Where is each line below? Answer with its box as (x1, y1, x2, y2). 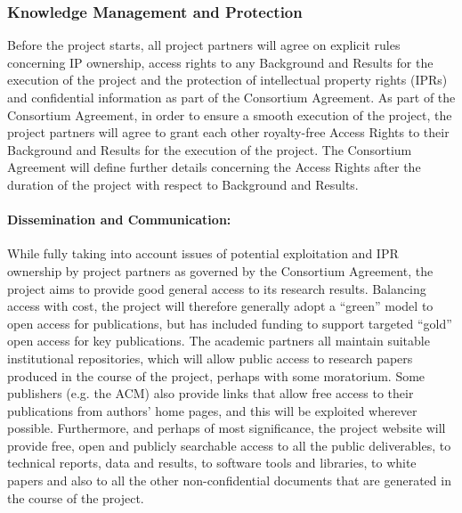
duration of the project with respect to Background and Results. (7, 175, 359, 193)
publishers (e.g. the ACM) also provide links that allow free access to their (7, 384, 414, 403)
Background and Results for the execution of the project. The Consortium (7, 140, 412, 159)
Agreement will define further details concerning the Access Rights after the (7, 158, 421, 176)
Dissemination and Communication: (7, 210, 231, 229)
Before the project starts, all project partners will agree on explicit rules (7, 36, 401, 54)
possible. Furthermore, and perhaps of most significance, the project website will (7, 419, 446, 437)
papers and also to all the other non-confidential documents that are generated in (7, 471, 451, 490)
